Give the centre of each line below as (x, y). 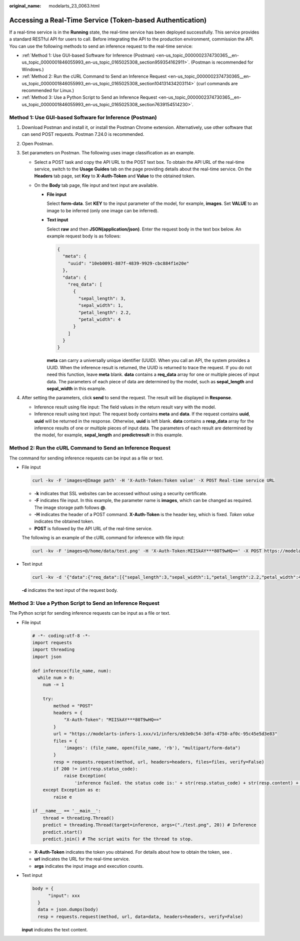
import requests (52, 643)
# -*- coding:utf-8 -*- (61, 636)
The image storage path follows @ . (70, 507)
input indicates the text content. (55, 929)
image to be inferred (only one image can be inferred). (103, 210)
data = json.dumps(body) (68, 910)
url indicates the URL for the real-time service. (82, 859)
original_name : (25, 6)
